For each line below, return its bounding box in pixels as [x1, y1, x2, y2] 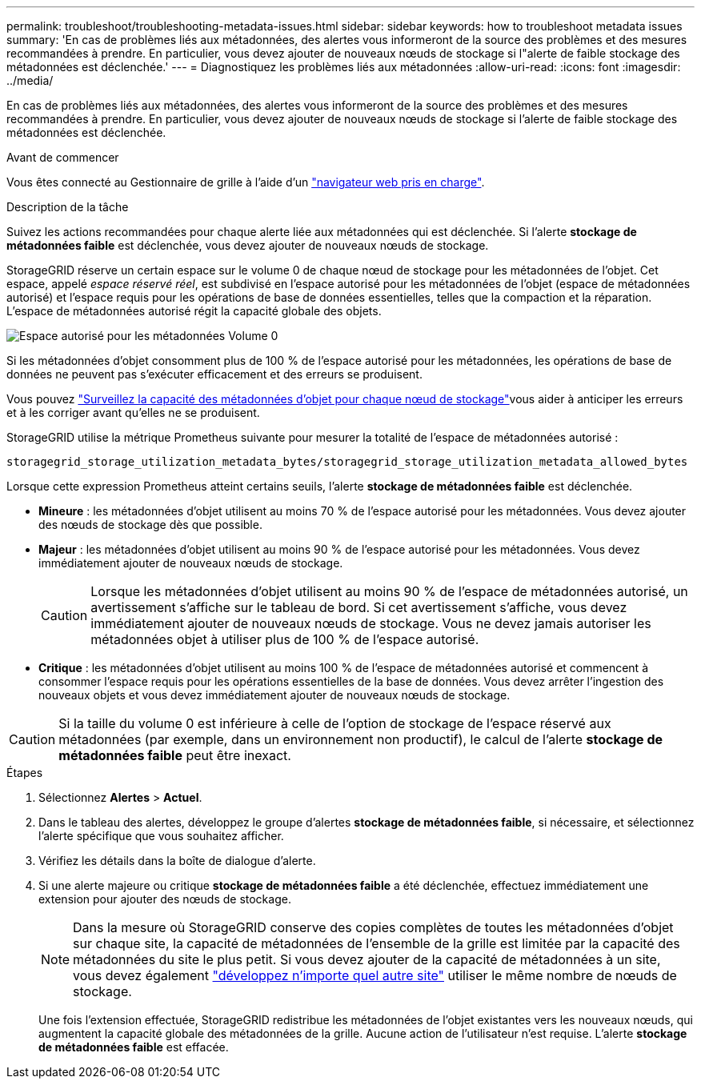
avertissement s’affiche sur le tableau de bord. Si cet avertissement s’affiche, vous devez [90, 599, 627, 615]
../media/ [6, 74, 54, 87]
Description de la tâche [6, 200, 129, 214]
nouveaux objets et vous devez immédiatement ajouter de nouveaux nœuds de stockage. [38, 688, 511, 702]
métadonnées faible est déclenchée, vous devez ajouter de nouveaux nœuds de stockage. [6, 238, 489, 252]
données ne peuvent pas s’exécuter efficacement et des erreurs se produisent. [6, 367, 423, 381]
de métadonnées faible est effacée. [38, 1040, 229, 1054]
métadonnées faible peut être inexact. [58, 747, 291, 763]
